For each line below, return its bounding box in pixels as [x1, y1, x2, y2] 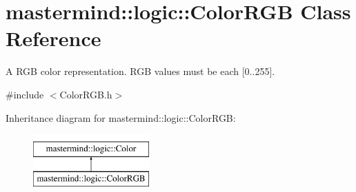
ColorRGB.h [59, 87, 112, 101]
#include [6, 87, 44, 101]
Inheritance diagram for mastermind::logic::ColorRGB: [6, 110, 236, 125]
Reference [6, 24, 101, 52]
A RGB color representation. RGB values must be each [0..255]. [6, 64, 275, 78]
